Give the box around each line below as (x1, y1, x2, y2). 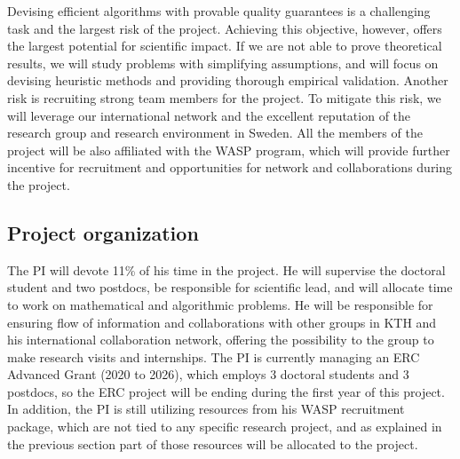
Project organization (7, 218, 199, 246)
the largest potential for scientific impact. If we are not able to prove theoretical (7, 36, 442, 55)
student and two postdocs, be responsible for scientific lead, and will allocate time (7, 278, 453, 297)
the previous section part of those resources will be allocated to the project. (7, 434, 418, 453)
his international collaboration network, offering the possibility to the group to (7, 330, 434, 349)
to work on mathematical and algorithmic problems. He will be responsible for (7, 295, 433, 313)
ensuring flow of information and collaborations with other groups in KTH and (7, 313, 437, 331)
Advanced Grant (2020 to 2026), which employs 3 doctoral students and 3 (7, 365, 409, 384)
